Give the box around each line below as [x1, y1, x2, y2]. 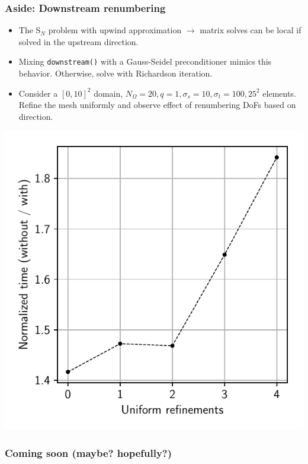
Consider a [18, 87, 58, 99]
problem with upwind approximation [48, 24, 182, 36]
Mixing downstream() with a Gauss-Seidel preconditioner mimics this [18, 55, 272, 68]
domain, [94, 87, 123, 99]
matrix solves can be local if [200, 24, 301, 36]
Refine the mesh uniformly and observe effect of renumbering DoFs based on [18, 98, 296, 111]
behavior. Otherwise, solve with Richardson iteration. [18, 67, 213, 80]
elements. [262, 87, 296, 99]
